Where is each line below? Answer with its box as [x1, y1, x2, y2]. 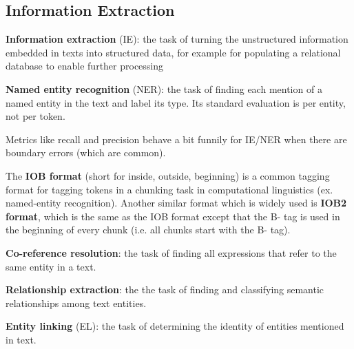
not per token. [6, 109, 65, 123]
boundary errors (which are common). [6, 145, 166, 160]
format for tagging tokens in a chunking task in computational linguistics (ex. [6, 182, 333, 196]
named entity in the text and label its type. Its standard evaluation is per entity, [6, 95, 346, 109]
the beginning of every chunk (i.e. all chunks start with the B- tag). [6, 222, 291, 237]
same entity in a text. [6, 259, 96, 273]
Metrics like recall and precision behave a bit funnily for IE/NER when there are [6, 131, 347, 146]
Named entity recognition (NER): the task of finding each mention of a [6, 81, 322, 96]
